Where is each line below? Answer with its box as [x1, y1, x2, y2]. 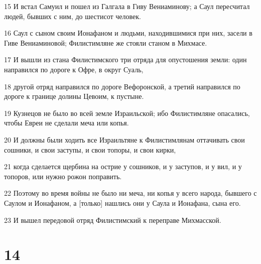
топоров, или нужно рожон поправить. [4, 171, 122, 181]
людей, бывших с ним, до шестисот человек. [4, 11, 141, 21]
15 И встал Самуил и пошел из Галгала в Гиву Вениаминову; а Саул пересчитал [4, 1, 250, 11]
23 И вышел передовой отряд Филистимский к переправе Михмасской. [4, 214, 221, 225]
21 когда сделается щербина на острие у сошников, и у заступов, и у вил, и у [4, 161, 242, 172]
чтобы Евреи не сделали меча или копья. [4, 117, 129, 128]
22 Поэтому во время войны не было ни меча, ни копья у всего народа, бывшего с [4, 188, 257, 198]
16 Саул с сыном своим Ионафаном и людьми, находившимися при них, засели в [4, 28, 252, 38]
